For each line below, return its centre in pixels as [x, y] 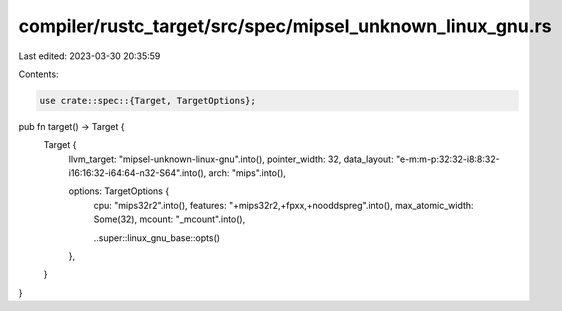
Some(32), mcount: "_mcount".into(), [169, 219]
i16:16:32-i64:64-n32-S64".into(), [137, 173]
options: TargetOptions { [119, 191]
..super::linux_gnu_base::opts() [156, 237]
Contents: [38, 74]
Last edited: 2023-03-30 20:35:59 [89, 56]
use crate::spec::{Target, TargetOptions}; [148, 100]
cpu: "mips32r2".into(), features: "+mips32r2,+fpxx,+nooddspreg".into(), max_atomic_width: [283, 205]
